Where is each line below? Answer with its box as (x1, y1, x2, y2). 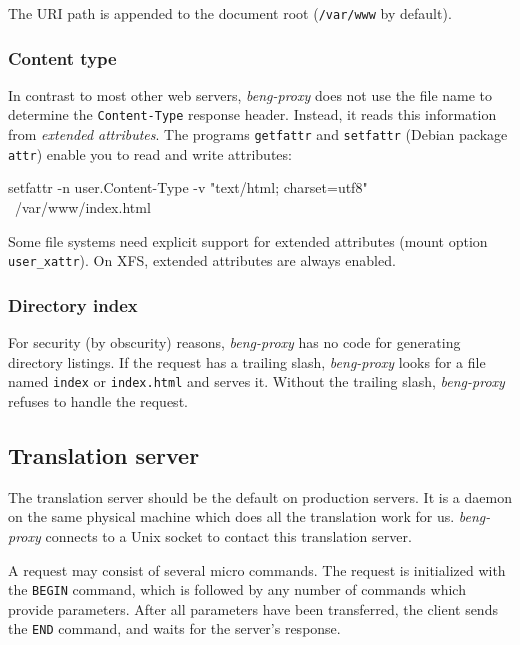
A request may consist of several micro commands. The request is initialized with (8, 559, 506, 580)
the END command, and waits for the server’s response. (8, 618, 341, 639)
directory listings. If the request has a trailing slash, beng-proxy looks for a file (8, 351, 486, 372)
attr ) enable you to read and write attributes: (8, 143, 292, 164)
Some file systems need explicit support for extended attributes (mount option (8, 230, 488, 251)
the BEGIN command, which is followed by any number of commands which (8, 579, 466, 600)
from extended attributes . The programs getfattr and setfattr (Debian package (8, 124, 508, 145)
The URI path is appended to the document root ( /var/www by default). (8, 3, 452, 23)
